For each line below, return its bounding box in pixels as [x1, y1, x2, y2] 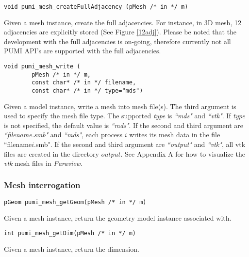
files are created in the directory [4, 148, 99, 159]
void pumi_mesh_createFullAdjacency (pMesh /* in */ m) [4, 3, 188, 10]
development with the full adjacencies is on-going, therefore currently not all [4, 36, 231, 46]
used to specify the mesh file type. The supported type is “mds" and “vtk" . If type [4, 111, 245, 121]
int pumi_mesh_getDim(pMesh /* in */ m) [4, 230, 136, 237]
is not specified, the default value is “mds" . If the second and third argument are [4, 120, 244, 130]
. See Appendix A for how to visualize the [120, 148, 245, 159]
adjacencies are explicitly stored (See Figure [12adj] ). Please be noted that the [4, 27, 237, 37]
